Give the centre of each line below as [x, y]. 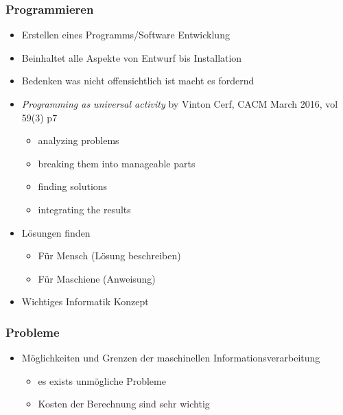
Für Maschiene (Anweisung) [97, 278]
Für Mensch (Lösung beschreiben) [109, 256]
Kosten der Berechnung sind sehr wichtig [124, 404]
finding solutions [73, 186]
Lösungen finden [56, 232]
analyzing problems [79, 140]
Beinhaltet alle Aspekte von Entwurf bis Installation [132, 57]
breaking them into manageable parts [117, 163]
